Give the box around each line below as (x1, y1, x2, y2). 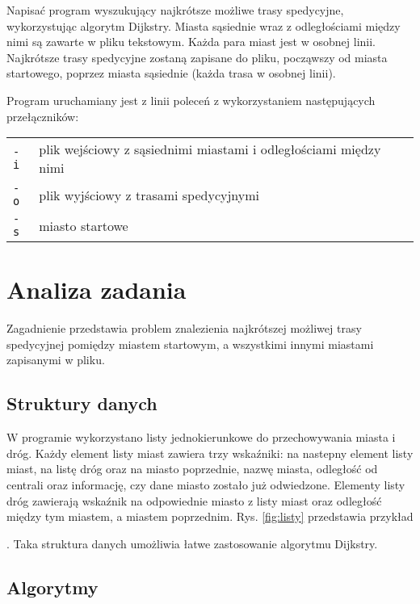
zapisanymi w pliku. (6, 351, 105, 368)
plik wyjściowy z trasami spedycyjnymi (39, 185, 260, 204)
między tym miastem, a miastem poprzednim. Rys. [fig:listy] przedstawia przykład (6, 508, 414, 525)
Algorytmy (6, 574, 99, 599)
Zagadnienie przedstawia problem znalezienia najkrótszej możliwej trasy (6, 320, 362, 337)
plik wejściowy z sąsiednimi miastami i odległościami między (39, 140, 381, 159)
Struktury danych (6, 391, 157, 416)
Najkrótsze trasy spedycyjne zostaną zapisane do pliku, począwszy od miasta (6, 48, 388, 65)
